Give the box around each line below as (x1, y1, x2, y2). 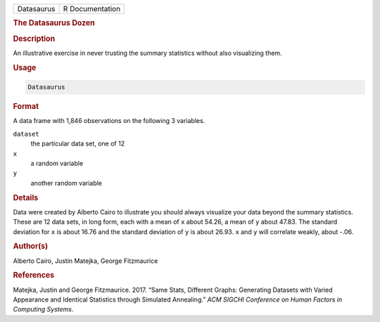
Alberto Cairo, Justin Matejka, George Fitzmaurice (13, 257, 158, 265)
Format (13, 102, 39, 112)
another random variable (30, 179, 102, 187)
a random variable (30, 159, 84, 167)
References (13, 271, 55, 281)
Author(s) (13, 241, 49, 251)
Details (13, 193, 39, 202)
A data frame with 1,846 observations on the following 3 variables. (13, 117, 205, 125)
